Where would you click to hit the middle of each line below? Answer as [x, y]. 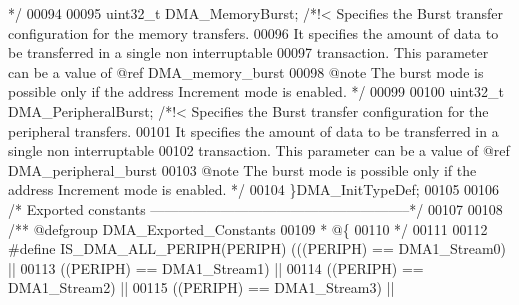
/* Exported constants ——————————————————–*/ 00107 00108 [255, 208]
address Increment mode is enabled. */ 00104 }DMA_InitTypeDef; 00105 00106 [254, 189]
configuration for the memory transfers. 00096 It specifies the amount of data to [253, 32]
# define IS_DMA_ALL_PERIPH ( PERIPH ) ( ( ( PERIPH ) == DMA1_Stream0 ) [257, 248]
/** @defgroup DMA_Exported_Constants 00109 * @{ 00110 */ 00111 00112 [248, 228]
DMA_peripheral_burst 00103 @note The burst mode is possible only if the [242, 169]
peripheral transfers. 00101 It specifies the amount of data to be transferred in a [253, 130]
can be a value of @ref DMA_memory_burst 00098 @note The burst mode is [246, 71]
